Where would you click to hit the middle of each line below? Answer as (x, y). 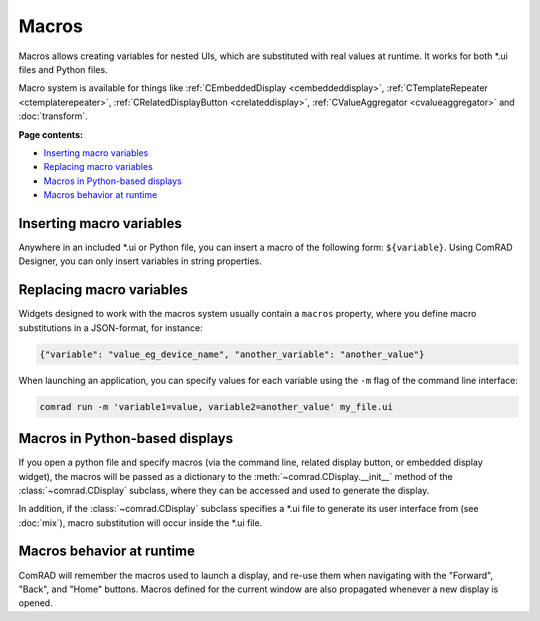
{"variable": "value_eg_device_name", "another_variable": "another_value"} (232, 354)
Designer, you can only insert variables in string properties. (140, 261)
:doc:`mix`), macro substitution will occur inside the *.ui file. (140, 522)
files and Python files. (63, 69)
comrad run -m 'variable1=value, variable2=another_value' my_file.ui (216, 406)
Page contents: (51, 134)
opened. (36, 603)
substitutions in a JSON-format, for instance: (111, 327)
